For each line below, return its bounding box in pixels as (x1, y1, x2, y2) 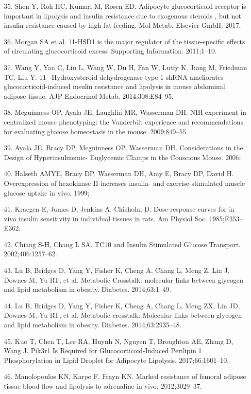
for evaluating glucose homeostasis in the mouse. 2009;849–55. (4, 126, 188, 136)
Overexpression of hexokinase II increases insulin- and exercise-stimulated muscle (4, 178, 245, 188)
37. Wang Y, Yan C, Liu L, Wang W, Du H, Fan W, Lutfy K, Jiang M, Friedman (4, 62, 247, 72)
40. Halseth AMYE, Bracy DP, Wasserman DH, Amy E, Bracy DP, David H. (4, 168, 234, 179)
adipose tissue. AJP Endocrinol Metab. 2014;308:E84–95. (4, 90, 174, 101)
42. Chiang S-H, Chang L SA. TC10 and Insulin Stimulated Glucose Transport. (4, 239, 241, 249)
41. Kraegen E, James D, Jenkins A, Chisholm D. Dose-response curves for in (4, 204, 235, 214)
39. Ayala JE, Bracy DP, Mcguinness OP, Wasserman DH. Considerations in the (4, 143, 243, 153)
